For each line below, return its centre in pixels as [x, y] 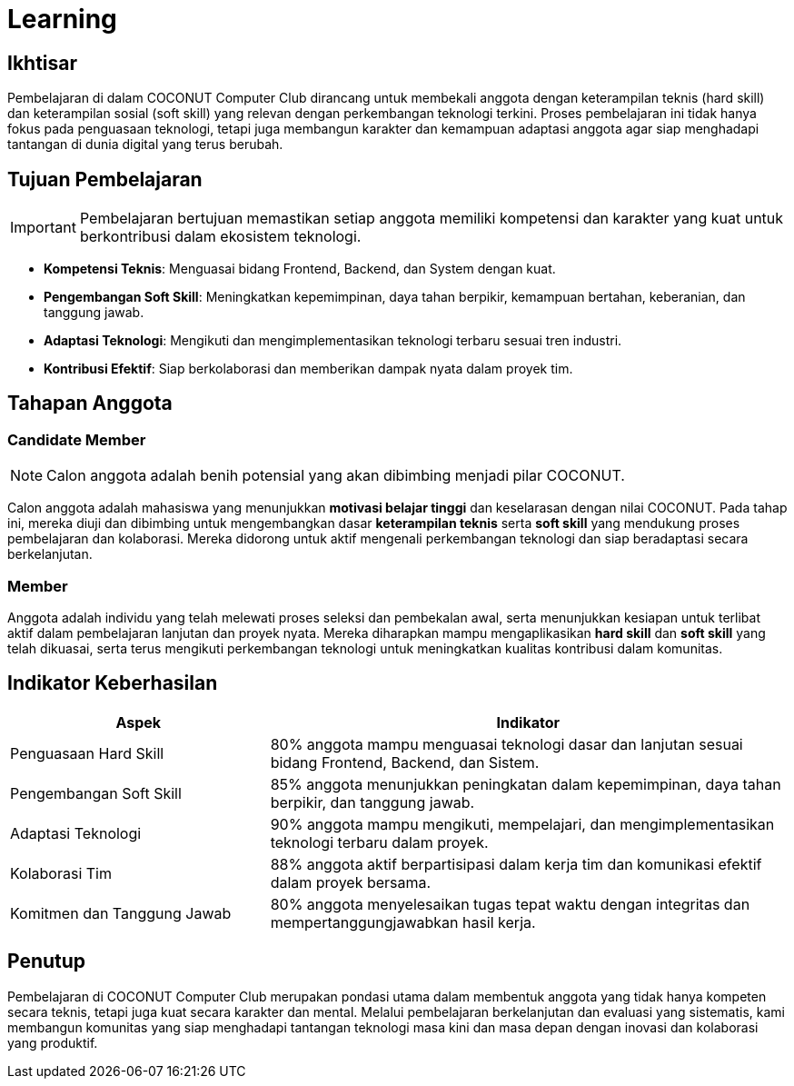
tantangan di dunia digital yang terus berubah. [145, 144]
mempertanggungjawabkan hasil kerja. [403, 922]
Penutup [47, 961]
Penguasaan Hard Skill [87, 753]
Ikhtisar [43, 63]
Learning [62, 19]
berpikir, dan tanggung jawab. [372, 802]
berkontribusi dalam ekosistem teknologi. [220, 237]
